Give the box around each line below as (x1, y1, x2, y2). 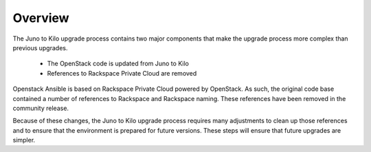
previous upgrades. (12, 43, 68, 52)
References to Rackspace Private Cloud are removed (47, 69, 197, 77)
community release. (12, 104, 69, 112)
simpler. (12, 136, 36, 144)
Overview (12, 10, 69, 25)
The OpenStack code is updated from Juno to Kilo (47, 59, 189, 68)
